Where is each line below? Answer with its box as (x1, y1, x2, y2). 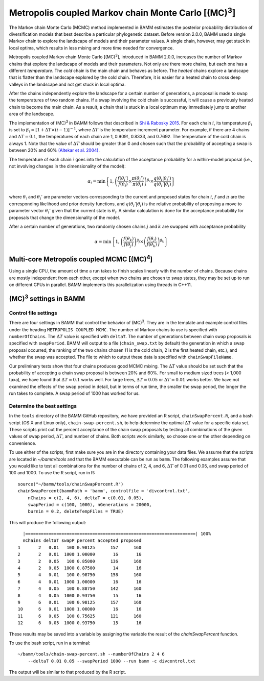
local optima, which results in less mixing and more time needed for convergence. (9, 45, 174, 51)
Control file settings (9, 309, 57, 316)
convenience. (9, 440, 37, 446)
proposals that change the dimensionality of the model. (9, 215, 120, 220)
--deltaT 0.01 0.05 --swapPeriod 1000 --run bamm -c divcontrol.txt (27, 658, 196, 664)
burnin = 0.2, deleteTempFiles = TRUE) (27, 509, 124, 514)
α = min (94, 239, 111, 244)
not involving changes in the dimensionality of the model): (9, 163, 126, 169)
